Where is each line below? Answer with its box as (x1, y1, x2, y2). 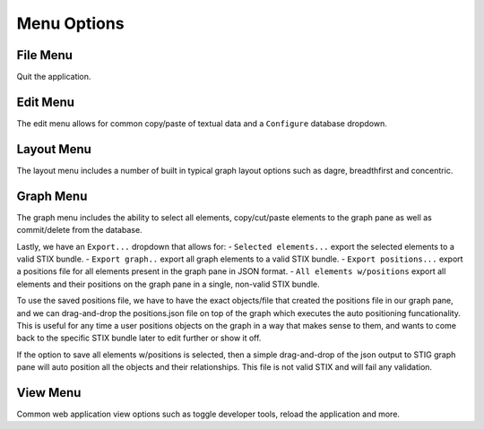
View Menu (16, 385, 82, 400)
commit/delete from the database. (16, 225, 143, 236)
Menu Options (16, 13, 125, 33)
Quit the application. (16, 72, 91, 82)
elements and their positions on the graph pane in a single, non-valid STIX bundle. (16, 279, 320, 289)
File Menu (16, 47, 73, 63)
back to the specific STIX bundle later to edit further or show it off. (16, 332, 262, 344)
